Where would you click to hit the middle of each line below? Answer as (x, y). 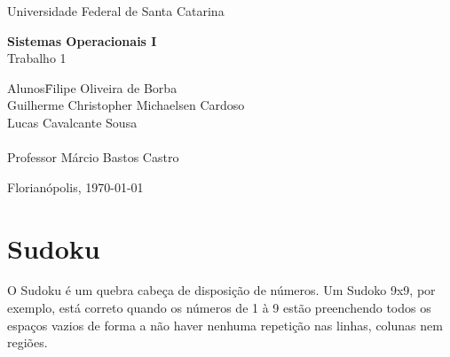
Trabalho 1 (37, 58)
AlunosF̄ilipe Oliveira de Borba (92, 87)
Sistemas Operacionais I (82, 40)
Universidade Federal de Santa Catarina (116, 11)
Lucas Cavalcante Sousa (72, 122)
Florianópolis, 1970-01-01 (75, 186)
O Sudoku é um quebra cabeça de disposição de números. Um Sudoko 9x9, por (221, 290)
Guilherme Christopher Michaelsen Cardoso (126, 105)
